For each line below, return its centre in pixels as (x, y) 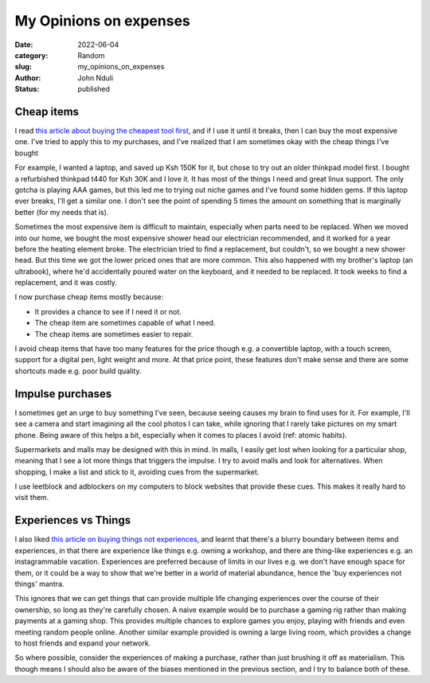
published (94, 89)
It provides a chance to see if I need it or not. (108, 311)
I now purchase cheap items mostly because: (89, 297)
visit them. (32, 498)
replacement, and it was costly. (66, 283)
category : (31, 55)
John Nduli (96, 78)
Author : (28, 78)
